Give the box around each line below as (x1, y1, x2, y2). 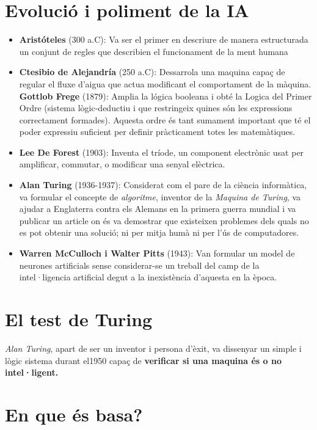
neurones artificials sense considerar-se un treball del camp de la (19, 258, 260, 271)
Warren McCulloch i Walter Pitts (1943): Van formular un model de (19, 247, 295, 260)
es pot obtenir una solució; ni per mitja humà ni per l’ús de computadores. (19, 226, 299, 239)
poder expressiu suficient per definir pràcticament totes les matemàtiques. (19, 125, 296, 138)
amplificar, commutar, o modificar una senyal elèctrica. (19, 158, 225, 170)
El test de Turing (5, 307, 153, 331)
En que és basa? (5, 401, 143, 426)
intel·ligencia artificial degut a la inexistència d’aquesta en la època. (19, 271, 277, 283)
